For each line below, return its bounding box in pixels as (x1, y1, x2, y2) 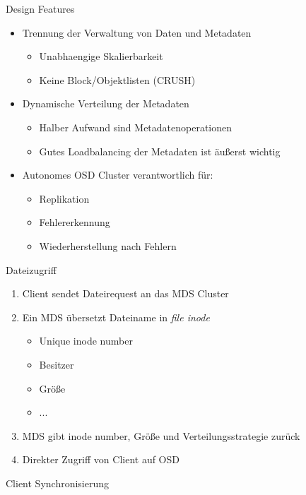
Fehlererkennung (39, 215, 110, 229)
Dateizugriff (6, 262, 57, 277)
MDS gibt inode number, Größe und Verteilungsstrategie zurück (22, 428, 300, 443)
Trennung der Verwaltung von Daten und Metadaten (22, 25, 252, 40)
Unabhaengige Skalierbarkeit (39, 49, 163, 64)
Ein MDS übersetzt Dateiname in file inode (22, 309, 210, 324)
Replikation (39, 191, 90, 205)
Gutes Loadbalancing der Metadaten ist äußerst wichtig (39, 143, 281, 158)
